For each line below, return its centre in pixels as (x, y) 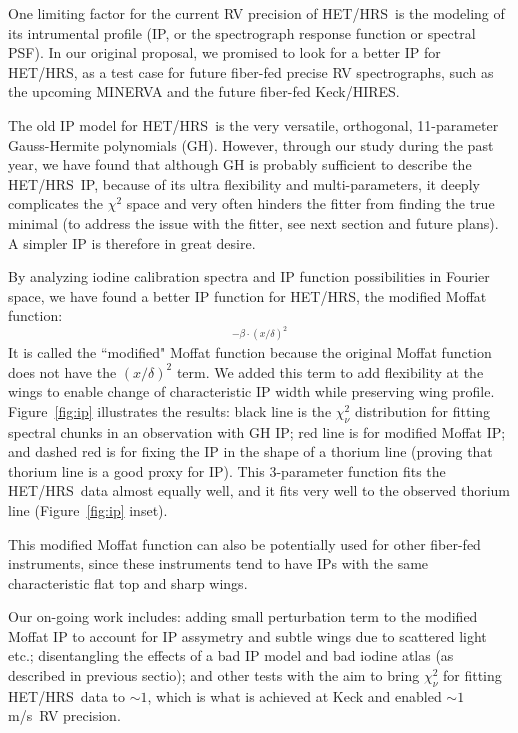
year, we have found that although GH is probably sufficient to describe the (240, 164)
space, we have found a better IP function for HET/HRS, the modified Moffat (247, 295)
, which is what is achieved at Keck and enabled (294, 695)
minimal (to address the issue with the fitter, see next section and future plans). (253, 222)
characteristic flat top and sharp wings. (128, 582)
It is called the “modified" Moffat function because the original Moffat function (250, 351)
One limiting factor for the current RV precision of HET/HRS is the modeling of (256, 13)
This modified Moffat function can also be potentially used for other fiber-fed (244, 543)
